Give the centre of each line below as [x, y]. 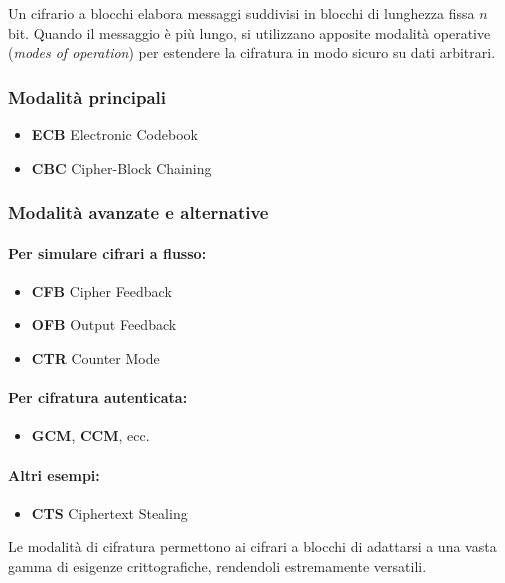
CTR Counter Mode [95, 358]
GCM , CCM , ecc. [90, 435]
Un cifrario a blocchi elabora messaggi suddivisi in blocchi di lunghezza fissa [241, 13]
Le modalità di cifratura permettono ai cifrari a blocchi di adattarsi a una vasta [252, 546]
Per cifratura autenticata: [98, 397]
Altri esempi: [54, 474]
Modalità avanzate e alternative [138, 212]
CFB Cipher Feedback [101, 290]
